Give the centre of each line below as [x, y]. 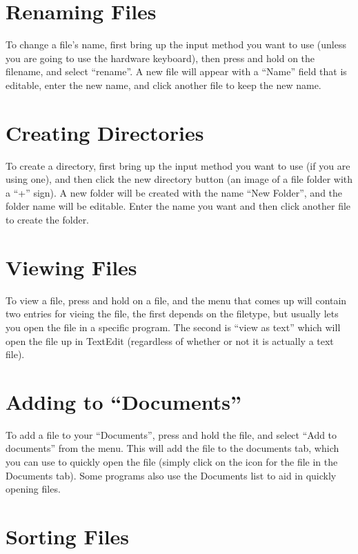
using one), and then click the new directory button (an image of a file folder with [179, 179]
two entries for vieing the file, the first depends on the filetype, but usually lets [172, 314]
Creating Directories [105, 132]
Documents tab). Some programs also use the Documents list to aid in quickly [171, 475]
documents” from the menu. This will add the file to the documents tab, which [172, 448]
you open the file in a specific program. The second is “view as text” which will [173, 327]
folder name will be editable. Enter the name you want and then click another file [178, 206]
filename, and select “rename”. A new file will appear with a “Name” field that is [176, 71]
